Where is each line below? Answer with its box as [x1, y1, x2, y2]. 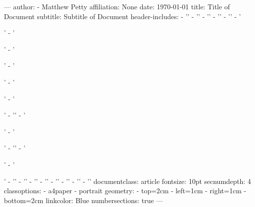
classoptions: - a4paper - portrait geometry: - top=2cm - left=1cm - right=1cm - [4, 185, 246, 196]
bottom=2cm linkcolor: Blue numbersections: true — [4, 195, 163, 205]
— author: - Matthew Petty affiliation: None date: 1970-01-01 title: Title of [4, 1, 230, 11]
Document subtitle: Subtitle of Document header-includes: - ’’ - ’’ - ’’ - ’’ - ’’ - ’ [4, 11, 241, 21]
